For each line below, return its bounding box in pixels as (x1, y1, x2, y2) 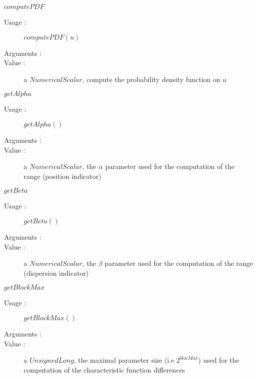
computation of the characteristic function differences (24, 364, 185, 375)
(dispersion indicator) (24, 267, 89, 278)
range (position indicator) (24, 170, 101, 181)
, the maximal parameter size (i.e (74, 355, 174, 365)
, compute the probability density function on (82, 74, 220, 84)
